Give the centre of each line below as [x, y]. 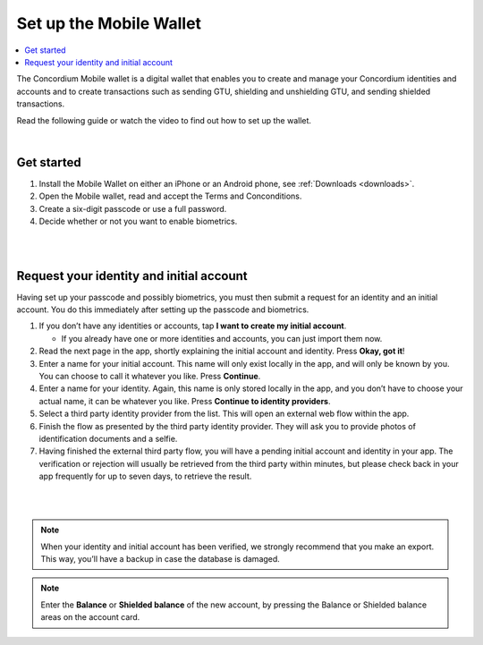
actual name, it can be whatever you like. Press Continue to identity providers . [185, 401]
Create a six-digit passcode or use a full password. [133, 208]
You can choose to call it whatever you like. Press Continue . [150, 376]
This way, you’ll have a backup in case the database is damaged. [161, 559]
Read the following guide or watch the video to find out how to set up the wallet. [164, 120]
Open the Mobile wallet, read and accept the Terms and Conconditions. [170, 196]
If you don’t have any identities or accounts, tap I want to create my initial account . [193, 326]
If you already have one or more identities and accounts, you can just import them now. [222, 338]
